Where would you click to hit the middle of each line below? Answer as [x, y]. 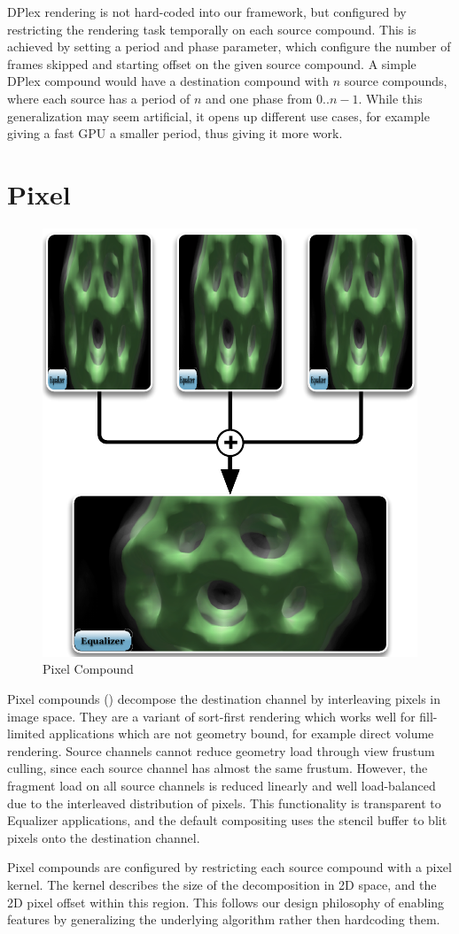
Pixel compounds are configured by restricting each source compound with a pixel [229, 867]
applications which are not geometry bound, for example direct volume [241, 733]
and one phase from [259, 98]
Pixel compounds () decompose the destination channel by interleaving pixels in [224, 699]
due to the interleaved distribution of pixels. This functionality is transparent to [224, 803]
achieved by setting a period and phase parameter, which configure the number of [229, 46]
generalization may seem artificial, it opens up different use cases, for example [218, 116]
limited [26, 733]
